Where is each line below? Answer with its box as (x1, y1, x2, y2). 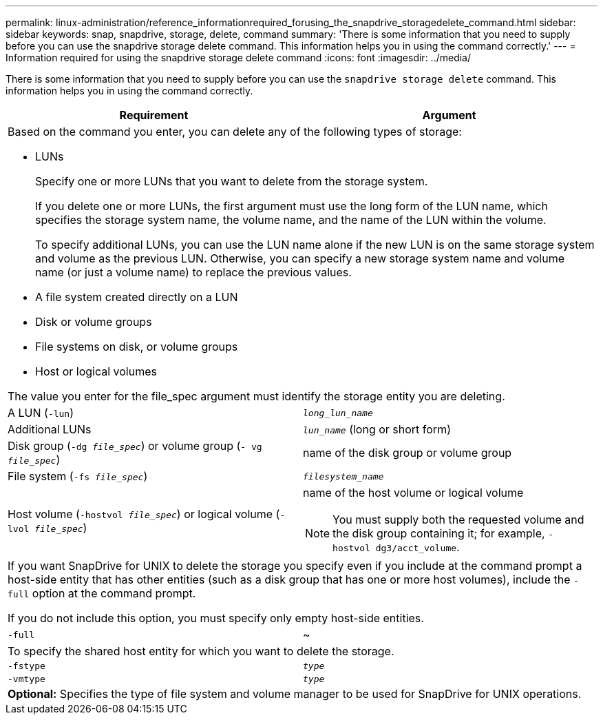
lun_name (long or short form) (303, 422, 451, 436)
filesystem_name (303, 471, 384, 482)
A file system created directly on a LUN (35, 290, 238, 304)
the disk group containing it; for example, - (332, 526, 554, 540)
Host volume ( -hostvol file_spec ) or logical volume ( (8, 507, 280, 521)
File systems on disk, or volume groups (35, 340, 238, 353)
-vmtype (8, 674, 45, 684)
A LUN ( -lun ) (8, 406, 74, 420)
